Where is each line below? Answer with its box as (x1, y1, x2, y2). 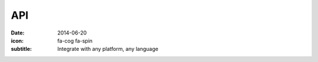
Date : (11, 29, 25, 36)
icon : (11, 37, 24, 44)
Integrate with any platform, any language (57, 46, 158, 53)
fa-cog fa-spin (57, 37, 93, 44)
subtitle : (11, 46, 32, 53)
